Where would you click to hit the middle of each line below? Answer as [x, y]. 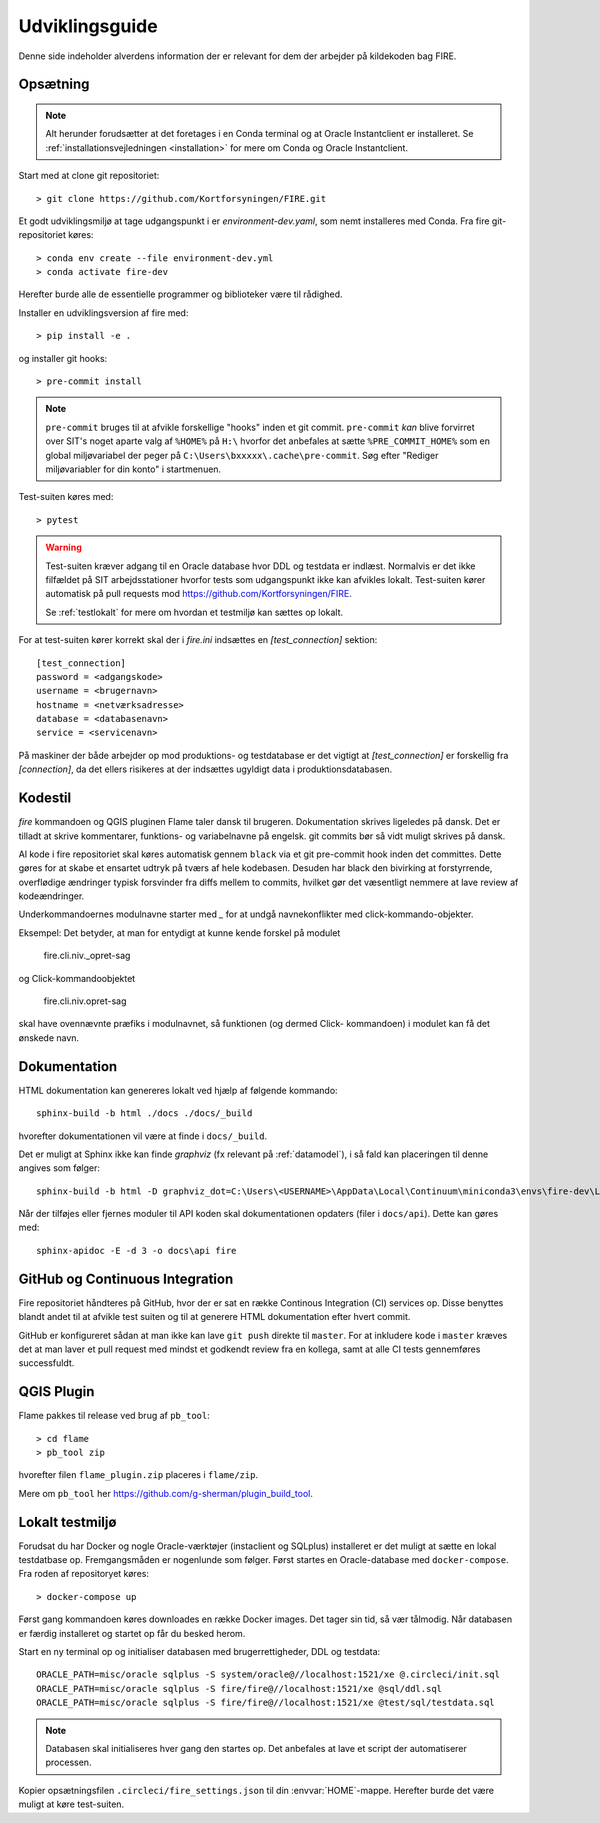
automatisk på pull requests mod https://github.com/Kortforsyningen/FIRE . [198, 594]
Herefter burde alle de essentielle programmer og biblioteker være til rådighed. [181, 294]
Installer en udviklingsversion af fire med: [103, 312]
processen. [68, 1762]
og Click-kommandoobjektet [77, 978]
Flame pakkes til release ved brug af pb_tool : [114, 1416]
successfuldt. [46, 1363]
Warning [63, 547]
